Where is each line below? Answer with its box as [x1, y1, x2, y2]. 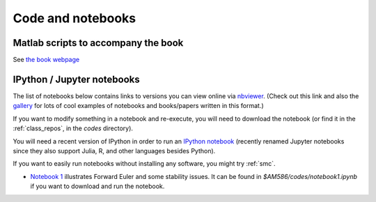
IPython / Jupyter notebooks [13, 73, 140, 85]
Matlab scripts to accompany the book [13, 37, 184, 49]
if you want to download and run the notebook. [30, 182, 165, 191]
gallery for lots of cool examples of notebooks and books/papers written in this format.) [13, 102, 264, 110]
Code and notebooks [13, 10, 136, 26]
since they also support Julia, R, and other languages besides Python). [13, 146, 216, 155]
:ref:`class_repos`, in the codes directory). [13, 124, 134, 132]
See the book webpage [13, 56, 80, 64]
